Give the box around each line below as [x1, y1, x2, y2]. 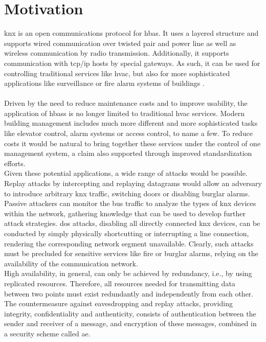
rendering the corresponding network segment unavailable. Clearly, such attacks [4, 238, 254, 248]
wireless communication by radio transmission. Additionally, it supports [4, 48, 229, 58]
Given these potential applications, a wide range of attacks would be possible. [4, 168, 248, 178]
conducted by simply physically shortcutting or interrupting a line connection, [4, 228, 249, 238]
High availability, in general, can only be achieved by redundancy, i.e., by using [4, 268, 252, 279]
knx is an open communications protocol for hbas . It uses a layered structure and [4, 28, 259, 38]
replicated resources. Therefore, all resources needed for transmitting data [4, 278, 235, 288]
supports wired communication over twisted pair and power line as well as [4, 37, 236, 48]
